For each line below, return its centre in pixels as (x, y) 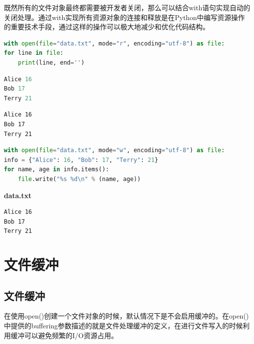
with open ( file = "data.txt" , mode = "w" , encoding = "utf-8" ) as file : (115, 150)
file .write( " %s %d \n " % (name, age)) (79, 179)
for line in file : (34, 53)
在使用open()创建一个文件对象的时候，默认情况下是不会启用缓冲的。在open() (127, 316)
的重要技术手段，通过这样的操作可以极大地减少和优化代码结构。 (107, 27)
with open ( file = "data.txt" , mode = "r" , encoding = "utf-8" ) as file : (115, 43)
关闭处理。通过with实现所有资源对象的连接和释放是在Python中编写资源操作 (125, 17)
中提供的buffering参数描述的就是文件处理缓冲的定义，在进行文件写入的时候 (124, 326)
